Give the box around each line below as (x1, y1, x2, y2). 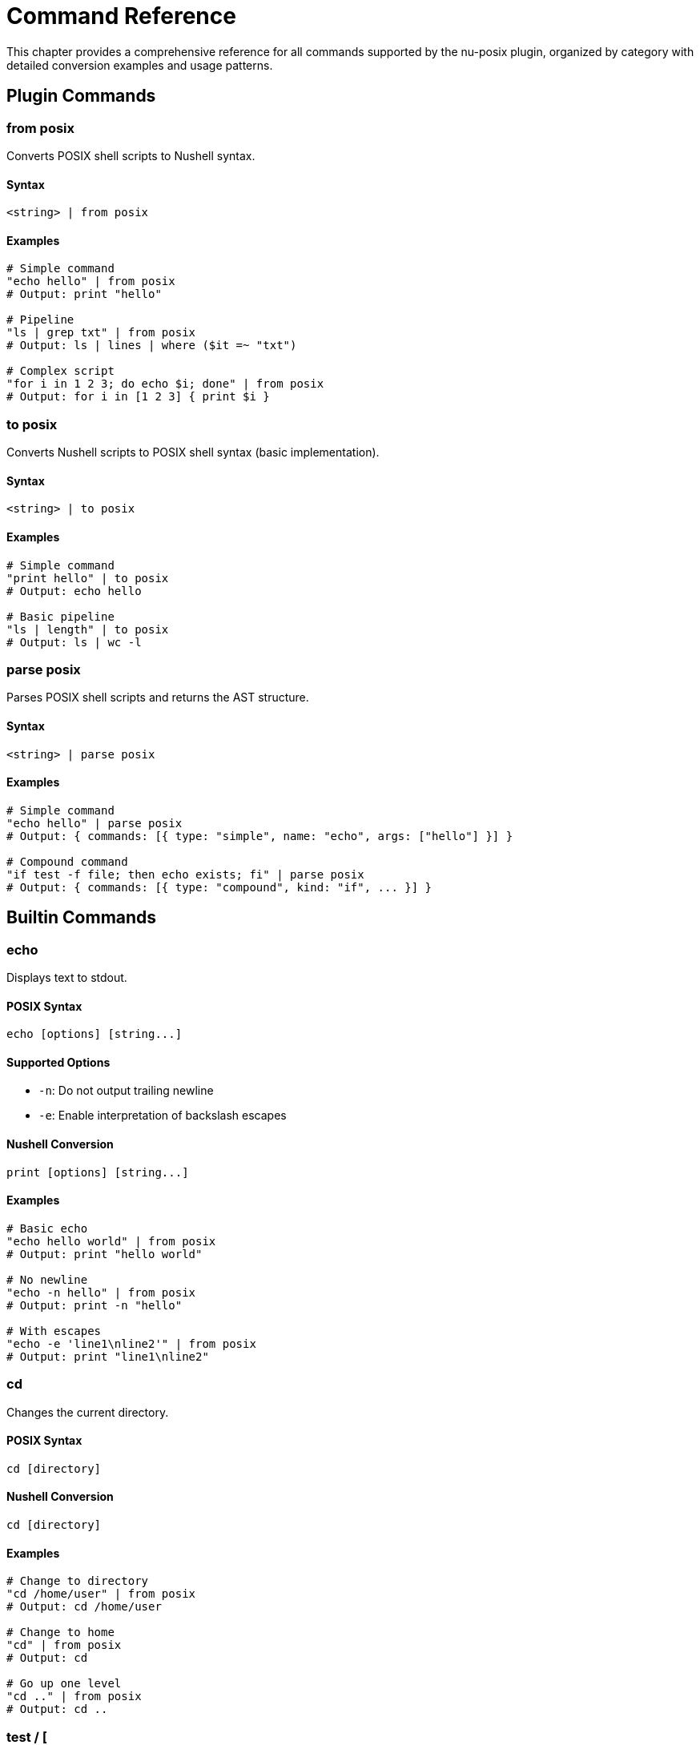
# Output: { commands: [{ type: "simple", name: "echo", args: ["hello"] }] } (6, 829, 513, 842)
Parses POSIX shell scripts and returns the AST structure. (6, 690, 309, 705)
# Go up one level (6, 1677, 122, 1691)
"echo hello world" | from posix (6, 1234, 216, 1248)
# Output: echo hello (6, 584, 142, 597)
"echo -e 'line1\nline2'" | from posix (6, 1337, 256, 1350)
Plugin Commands (6, 86, 156, 107)
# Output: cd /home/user (6, 1600, 162, 1614)
